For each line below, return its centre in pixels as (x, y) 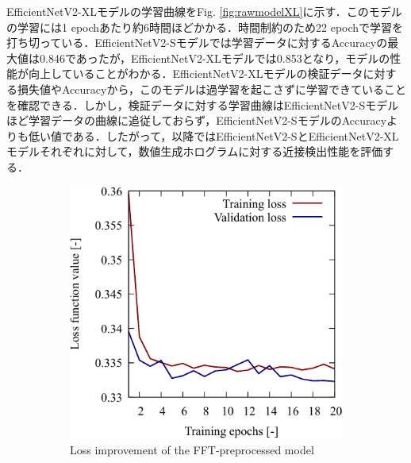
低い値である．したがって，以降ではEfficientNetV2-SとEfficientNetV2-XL (213, 135)
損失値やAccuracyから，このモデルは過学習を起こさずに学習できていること (211, 89)
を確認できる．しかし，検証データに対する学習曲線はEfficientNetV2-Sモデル (203, 104)
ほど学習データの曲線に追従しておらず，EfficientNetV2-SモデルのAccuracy (197, 120)
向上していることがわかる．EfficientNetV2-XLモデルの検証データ (196, 73)
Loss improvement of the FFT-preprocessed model (192, 450)
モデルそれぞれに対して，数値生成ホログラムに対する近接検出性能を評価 (195, 151)
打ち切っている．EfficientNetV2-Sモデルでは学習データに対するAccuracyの (197, 42)
